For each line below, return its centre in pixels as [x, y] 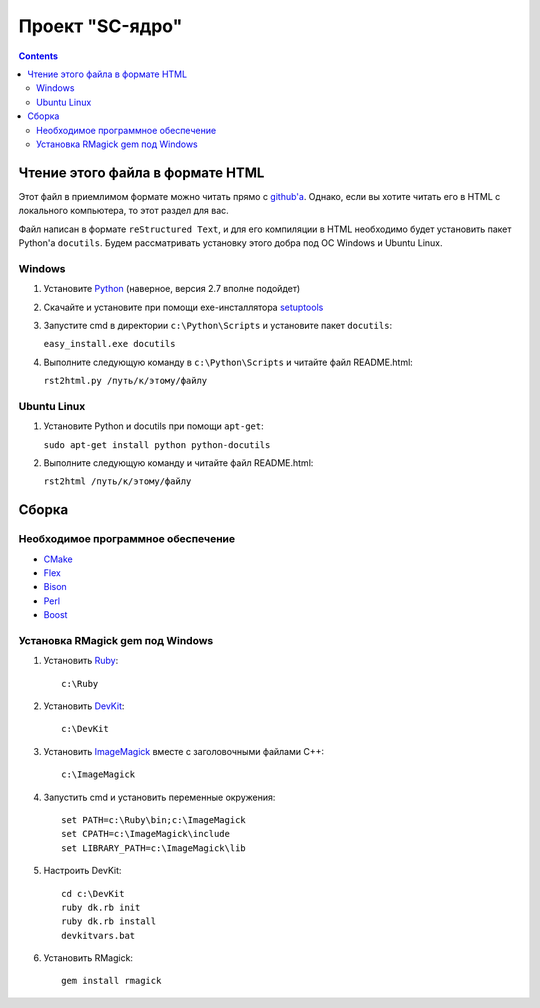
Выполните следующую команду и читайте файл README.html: [178, 462]
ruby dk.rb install [109, 921]
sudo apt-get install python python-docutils [157, 444]
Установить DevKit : [84, 706]
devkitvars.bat [98, 935]
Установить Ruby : [81, 661]
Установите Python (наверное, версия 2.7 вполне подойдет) [172, 289]
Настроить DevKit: [82, 871]
